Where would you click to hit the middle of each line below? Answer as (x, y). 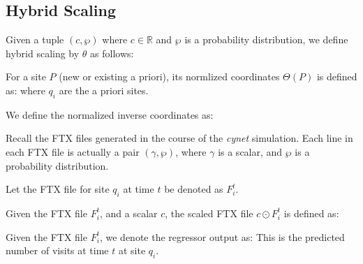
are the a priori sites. (104, 90)
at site (132, 250)
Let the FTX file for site (58, 189)
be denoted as (194, 189)
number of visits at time (57, 250)
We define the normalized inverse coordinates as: (110, 114)
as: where (25, 90)
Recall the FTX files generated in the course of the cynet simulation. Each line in (179, 138)
